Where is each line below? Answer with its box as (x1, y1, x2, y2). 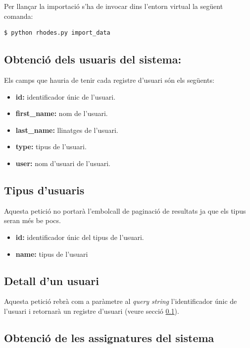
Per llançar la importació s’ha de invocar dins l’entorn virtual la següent (4, 1, 223, 11)
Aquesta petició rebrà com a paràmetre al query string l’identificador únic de (4, 296, 237, 306)
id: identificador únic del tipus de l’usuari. (15, 232, 144, 242)
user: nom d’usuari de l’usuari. (15, 158, 110, 168)
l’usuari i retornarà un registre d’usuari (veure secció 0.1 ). (4, 305, 179, 316)
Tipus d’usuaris (4, 182, 85, 197)
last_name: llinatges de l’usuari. (15, 124, 118, 135)
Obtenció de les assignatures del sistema (4, 330, 214, 345)
